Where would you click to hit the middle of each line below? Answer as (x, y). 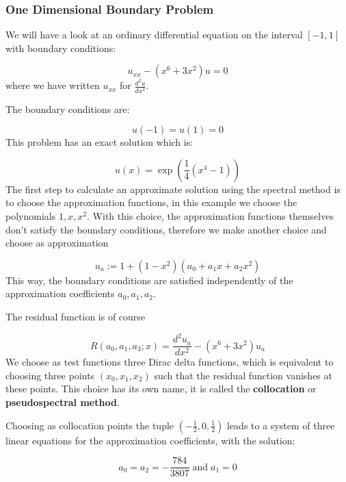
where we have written (53, 85)
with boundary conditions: (61, 48)
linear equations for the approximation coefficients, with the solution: (150, 440)
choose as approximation (57, 243)
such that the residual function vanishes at (243, 375)
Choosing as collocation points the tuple (90, 425)
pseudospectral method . (63, 402)
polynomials (31, 216)
